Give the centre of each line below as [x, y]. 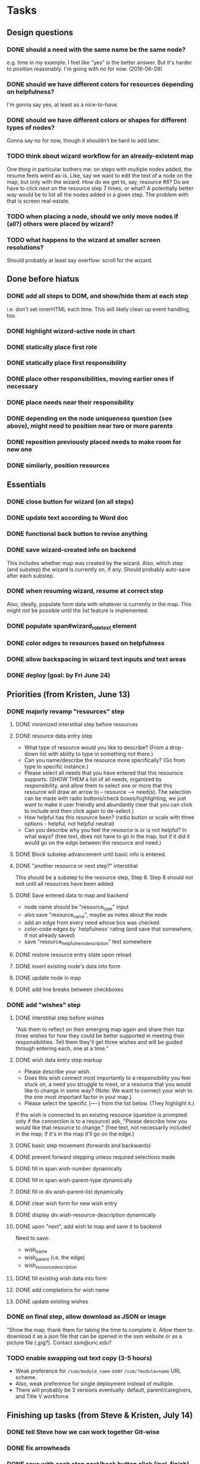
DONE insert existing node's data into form [68, 966]
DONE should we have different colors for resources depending [100, 84]
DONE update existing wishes [52, 1301]
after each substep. [31, 576]
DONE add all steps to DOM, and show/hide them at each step [98, 296]
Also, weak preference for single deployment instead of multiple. [95, 1384]
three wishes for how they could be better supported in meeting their [100, 1036]
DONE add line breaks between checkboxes [69, 989]
